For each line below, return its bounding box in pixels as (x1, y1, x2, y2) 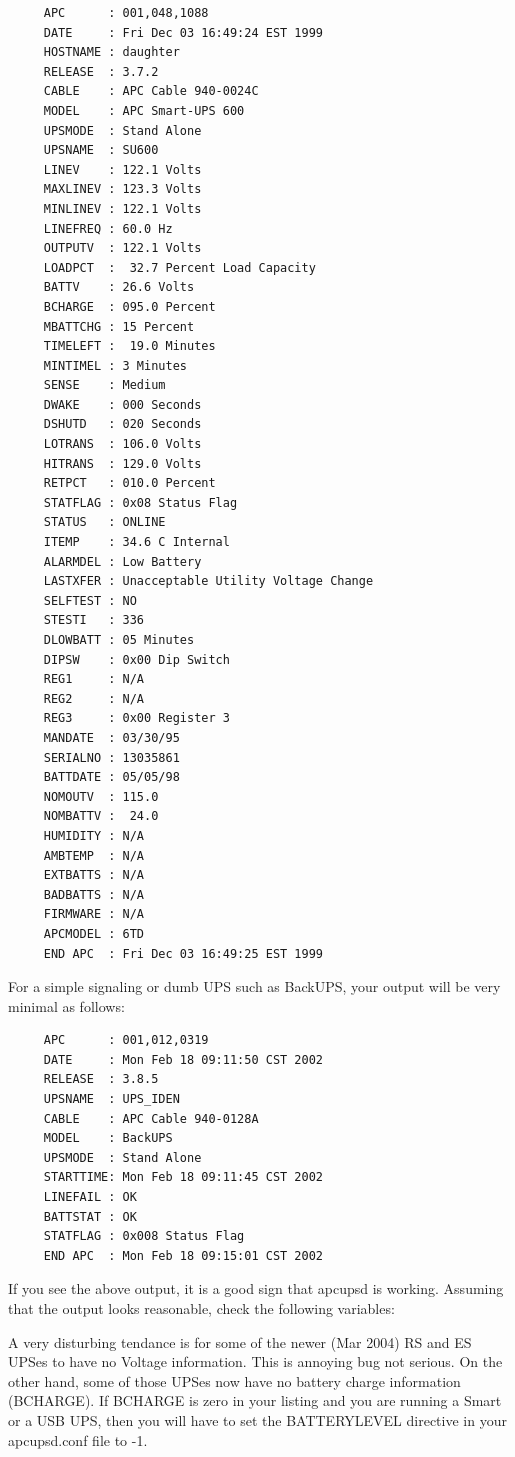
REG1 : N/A (43, 672, 145, 687)
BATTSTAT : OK (43, 1209, 137, 1224)
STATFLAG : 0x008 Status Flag (43, 1229, 245, 1244)
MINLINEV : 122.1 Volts (43, 201, 202, 216)
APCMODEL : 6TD (43, 926, 145, 941)
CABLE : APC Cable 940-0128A (43, 1111, 259, 1126)
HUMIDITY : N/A (43, 828, 145, 843)
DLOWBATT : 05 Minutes (43, 633, 195, 647)
